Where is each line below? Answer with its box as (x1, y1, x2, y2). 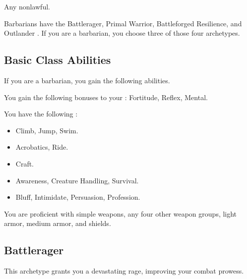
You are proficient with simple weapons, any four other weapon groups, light (4, 208, 237, 219)
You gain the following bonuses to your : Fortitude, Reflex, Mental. (4, 92, 208, 102)
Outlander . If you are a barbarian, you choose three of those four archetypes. (4, 28, 240, 38)
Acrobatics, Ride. (15, 142, 68, 152)
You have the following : (4, 109, 78, 119)
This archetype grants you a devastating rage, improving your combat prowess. (4, 266, 244, 276)
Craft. (15, 158, 34, 168)
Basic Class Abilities (4, 52, 111, 67)
